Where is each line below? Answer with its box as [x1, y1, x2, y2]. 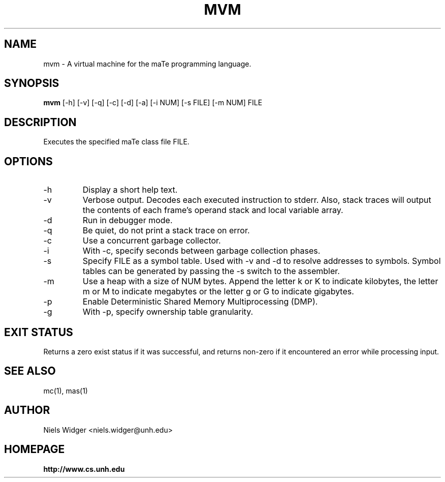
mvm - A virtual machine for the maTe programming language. [43, 59, 251, 68]
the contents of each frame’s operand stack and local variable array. [82, 205, 343, 216]
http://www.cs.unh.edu [43, 464, 125, 473]
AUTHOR [4, 404, 50, 417]
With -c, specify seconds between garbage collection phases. [82, 246, 321, 256]
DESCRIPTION [4, 115, 77, 129]
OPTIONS [4, 155, 53, 168]
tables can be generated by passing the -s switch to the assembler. [82, 266, 340, 277]
